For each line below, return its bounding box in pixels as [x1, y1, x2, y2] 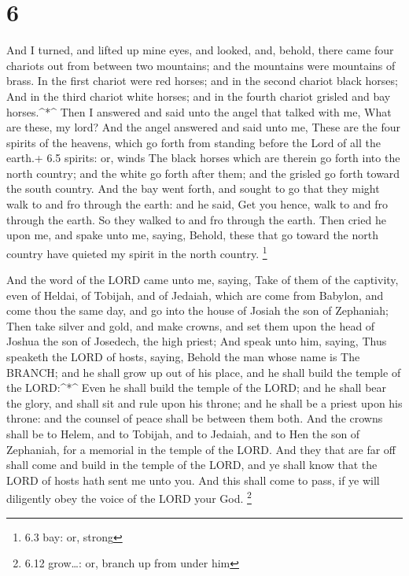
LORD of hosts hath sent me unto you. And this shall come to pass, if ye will [6, 471, 380, 488]
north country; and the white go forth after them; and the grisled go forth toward [6, 164, 400, 181]
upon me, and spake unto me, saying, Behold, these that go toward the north [6, 227, 379, 243]
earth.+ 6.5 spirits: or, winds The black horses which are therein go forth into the [6, 150, 400, 166]
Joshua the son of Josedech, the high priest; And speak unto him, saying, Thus [6, 333, 387, 349]
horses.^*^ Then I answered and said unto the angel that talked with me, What [6, 103, 392, 120]
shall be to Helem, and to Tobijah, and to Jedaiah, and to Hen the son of [6, 426, 360, 442]
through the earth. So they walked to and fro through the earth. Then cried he [6, 211, 386, 227]
